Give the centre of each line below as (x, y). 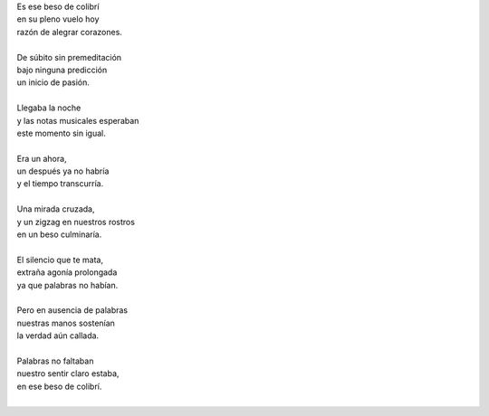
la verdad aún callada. (58, 336)
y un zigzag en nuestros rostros (76, 222)
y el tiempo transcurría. (60, 184)
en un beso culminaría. (59, 234)
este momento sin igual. (61, 133)
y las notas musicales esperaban (78, 120)
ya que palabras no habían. (67, 285)
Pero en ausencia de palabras (72, 310)
